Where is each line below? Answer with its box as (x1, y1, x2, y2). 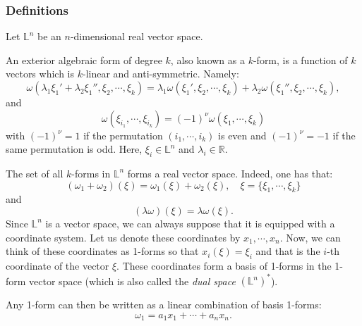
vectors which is (6, 66, 75, 81)
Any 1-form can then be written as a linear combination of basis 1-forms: (6, 297, 322, 312)
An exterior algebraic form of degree (6, 52, 162, 67)
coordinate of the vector (6, 258, 109, 272)
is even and (218, 127, 267, 142)
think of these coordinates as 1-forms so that (6, 244, 199, 258)
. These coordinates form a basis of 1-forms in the (116, 258, 332, 272)
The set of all (6, 165, 64, 180)
